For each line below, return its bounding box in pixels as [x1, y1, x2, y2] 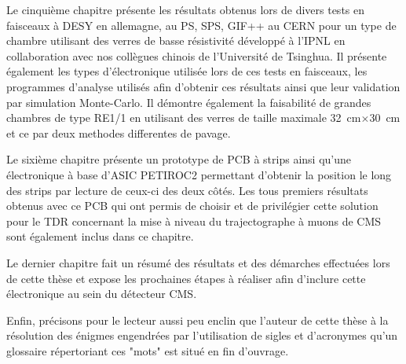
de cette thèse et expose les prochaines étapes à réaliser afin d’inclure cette [6, 270, 366, 286]
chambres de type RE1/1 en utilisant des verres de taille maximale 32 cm [6, 109, 361, 126]
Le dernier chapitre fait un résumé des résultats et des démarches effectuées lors [6, 254, 390, 270]
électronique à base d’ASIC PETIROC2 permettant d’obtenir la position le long [6, 166, 392, 182]
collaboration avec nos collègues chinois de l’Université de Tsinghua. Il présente [6, 47, 387, 64]
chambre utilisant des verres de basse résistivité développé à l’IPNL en [6, 32, 346, 49]
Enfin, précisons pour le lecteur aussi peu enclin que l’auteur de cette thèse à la [6, 311, 389, 328]
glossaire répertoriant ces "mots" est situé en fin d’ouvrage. [6, 342, 289, 358]
